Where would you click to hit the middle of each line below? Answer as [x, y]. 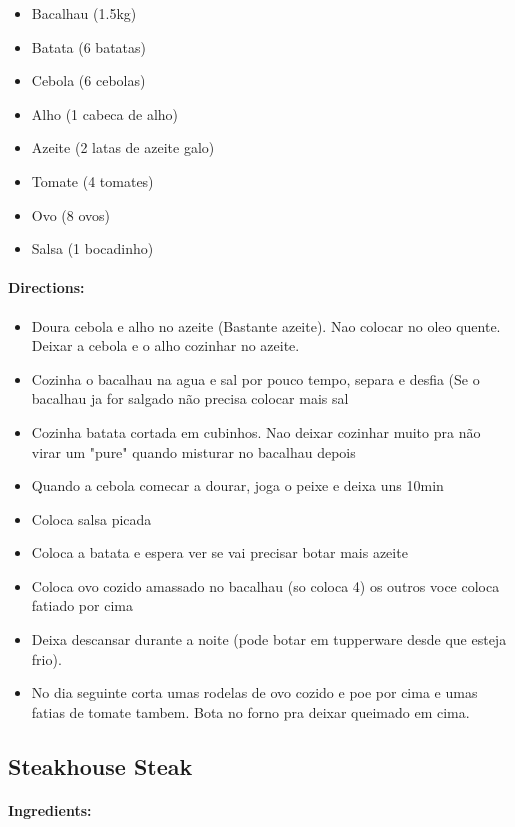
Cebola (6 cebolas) [88, 80]
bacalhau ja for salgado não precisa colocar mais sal [190, 398]
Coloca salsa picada [91, 518]
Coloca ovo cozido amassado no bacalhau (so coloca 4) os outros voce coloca [265, 585]
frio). [46, 658]
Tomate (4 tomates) [92, 180]
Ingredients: [50, 809]
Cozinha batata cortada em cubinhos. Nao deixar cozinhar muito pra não [256, 431]
